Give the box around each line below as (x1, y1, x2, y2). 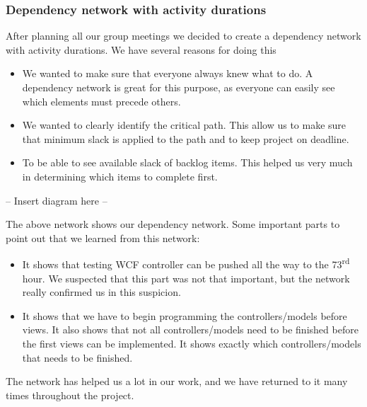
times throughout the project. (6, 387, 134, 402)
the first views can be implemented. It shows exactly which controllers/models (22, 336, 361, 350)
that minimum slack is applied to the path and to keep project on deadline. (22, 131, 349, 146)
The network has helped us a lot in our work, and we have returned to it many (6, 374, 348, 389)
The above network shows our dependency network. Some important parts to (6, 217, 340, 231)
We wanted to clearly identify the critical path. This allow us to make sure (22, 117, 346, 132)
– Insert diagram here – (6, 193, 107, 207)
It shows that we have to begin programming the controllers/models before (22, 308, 347, 323)
